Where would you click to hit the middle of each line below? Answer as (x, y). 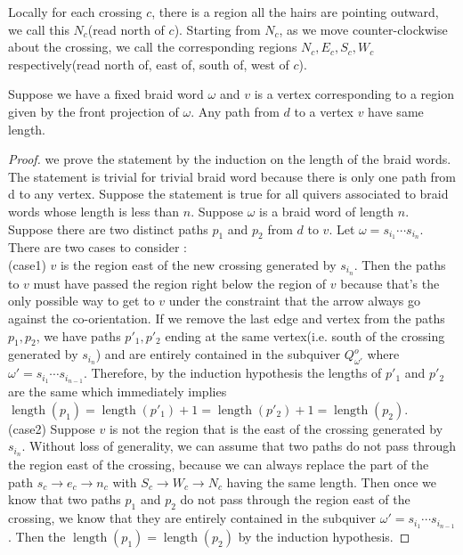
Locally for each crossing (75, 12)
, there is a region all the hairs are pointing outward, (295, 12)
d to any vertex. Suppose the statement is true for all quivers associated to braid (228, 194)
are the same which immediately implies (118, 392)
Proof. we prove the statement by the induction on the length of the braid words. (230, 159)
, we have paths (78, 335)
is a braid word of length (327, 211)
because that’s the (390, 283)
